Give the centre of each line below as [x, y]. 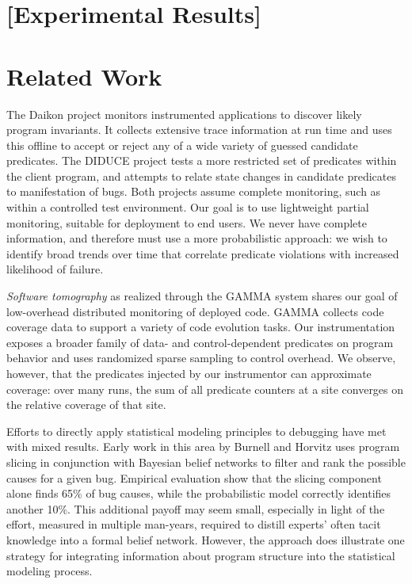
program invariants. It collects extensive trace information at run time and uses [199, 130]
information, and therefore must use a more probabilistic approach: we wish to [197, 238]
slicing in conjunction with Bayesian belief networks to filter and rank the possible [206, 462]
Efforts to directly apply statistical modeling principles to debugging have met [196, 431]
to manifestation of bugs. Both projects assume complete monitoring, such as [194, 191]
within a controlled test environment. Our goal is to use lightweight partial [188, 207]
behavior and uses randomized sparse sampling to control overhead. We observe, [201, 358]
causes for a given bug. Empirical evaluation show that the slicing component [194, 477]
